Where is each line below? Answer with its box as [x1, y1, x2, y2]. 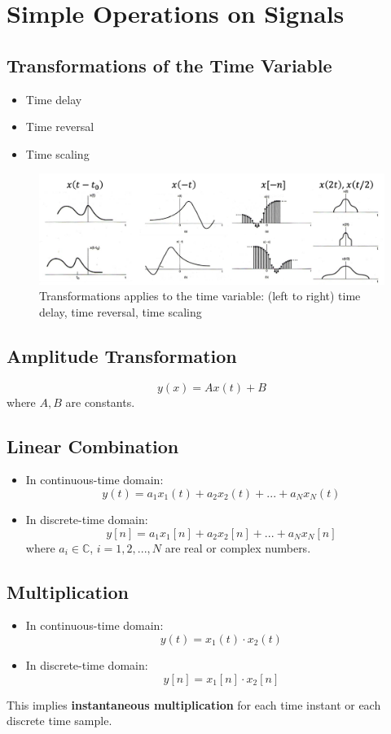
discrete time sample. [7, 712, 112, 729]
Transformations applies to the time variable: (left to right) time [39, 287, 361, 304]
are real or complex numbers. [165, 539, 311, 556]
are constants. [65, 393, 135, 410]
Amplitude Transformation [7, 343, 237, 368]
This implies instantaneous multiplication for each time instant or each [7, 696, 381, 713]
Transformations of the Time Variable [7, 52, 332, 77]
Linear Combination [7, 433, 179, 458]
